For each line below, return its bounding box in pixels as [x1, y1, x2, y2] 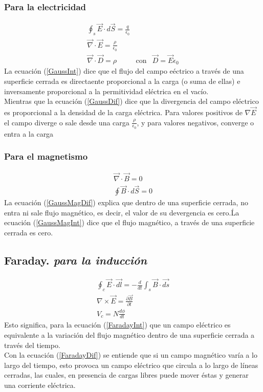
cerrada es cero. [4, 227, 53, 237]
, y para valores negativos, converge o [137, 117, 254, 127]
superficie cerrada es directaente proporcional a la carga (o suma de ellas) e [4, 76, 240, 86]
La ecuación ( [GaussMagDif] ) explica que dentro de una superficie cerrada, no [4, 197, 248, 208]
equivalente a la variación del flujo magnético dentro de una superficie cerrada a [4, 330, 255, 340]
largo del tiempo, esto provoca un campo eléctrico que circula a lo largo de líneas [4, 359, 258, 370]
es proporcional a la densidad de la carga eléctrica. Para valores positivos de [4, 107, 243, 118]
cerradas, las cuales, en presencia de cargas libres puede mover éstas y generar [4, 369, 249, 380]
